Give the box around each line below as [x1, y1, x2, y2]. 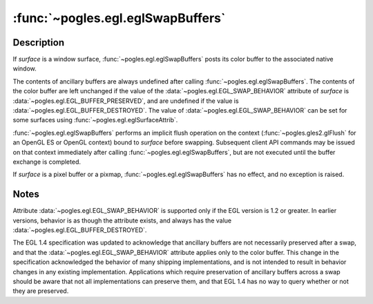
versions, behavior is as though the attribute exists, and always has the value [12, 216, 231, 225]
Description [12, 37, 65, 48]
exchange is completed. [12, 158, 81, 166]
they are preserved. [12, 287, 69, 295]
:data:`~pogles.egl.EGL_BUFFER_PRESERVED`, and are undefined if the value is [12, 97, 239, 105]
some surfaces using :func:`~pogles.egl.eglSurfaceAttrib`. [12, 116, 178, 124]
